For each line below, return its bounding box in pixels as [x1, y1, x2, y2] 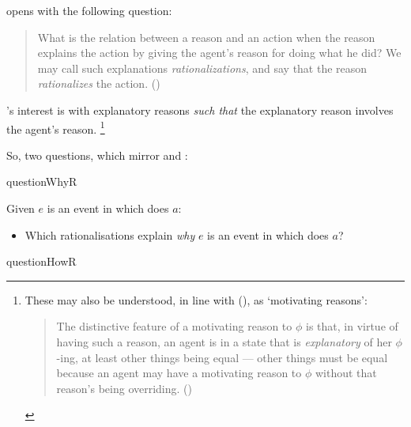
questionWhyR [6, 173, 77, 190]
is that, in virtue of [306, 318, 398, 334]
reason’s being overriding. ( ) [56, 380, 193, 396]
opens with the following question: [6, 2, 172, 18]
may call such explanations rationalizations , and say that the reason [37, 59, 368, 76]
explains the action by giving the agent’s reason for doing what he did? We [37, 44, 402, 61]
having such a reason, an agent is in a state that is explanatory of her [56, 333, 392, 350]
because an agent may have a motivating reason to [56, 365, 302, 381]
